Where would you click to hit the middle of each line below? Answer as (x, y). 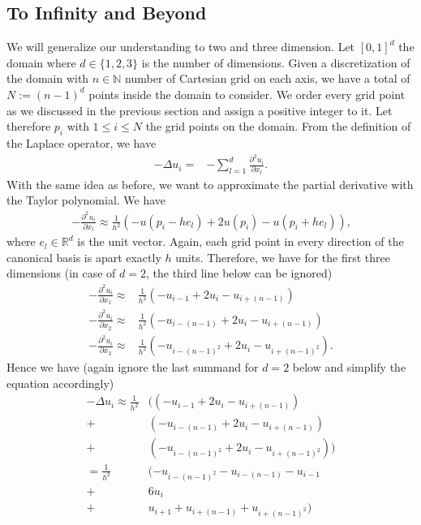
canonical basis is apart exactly (84, 257)
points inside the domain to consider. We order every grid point (247, 94)
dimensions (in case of (61, 273)
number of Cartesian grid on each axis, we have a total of (268, 78)
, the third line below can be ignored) (239, 273)
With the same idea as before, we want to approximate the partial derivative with (210, 184)
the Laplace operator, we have (82, 142)
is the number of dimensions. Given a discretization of (276, 62)
